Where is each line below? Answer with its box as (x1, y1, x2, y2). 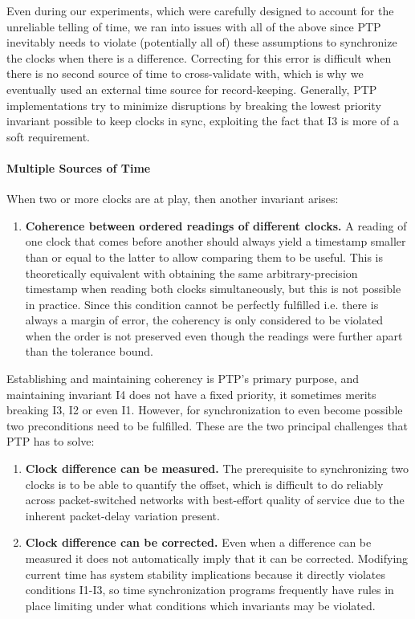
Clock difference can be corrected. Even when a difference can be (25, 534, 372, 551)
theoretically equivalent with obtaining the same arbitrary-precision (25, 264, 358, 281)
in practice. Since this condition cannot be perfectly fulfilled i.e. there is (25, 295, 379, 312)
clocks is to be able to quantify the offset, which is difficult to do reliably (25, 475, 384, 492)
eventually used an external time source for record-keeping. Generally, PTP (6, 80, 377, 97)
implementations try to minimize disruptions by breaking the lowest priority (6, 96, 381, 113)
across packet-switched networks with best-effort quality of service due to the (25, 491, 405, 508)
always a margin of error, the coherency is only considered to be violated (25, 312, 384, 328)
